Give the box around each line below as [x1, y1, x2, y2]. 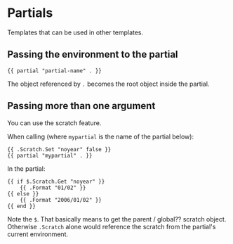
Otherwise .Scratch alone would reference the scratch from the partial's [7, 222, 216, 231]
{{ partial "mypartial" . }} [7, 152, 93, 159]
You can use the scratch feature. [7, 118, 102, 127]
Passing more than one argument [7, 100, 156, 112]
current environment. [7, 230, 69, 238]
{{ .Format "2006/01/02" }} [20, 196, 102, 203]
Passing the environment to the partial [7, 49, 178, 60]
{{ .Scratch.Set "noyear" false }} [7, 146, 112, 153]
